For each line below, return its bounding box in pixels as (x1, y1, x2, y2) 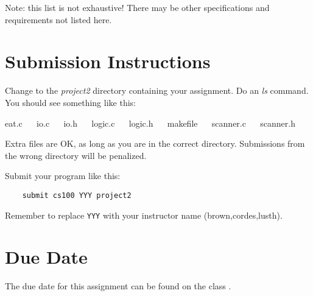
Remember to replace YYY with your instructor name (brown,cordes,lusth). (5, 208, 283, 221)
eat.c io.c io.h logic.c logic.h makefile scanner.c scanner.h (5, 116, 295, 129)
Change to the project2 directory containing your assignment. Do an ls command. (5, 84, 309, 97)
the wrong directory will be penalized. (5, 149, 147, 161)
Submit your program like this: (5, 169, 121, 182)
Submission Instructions (5, 49, 211, 74)
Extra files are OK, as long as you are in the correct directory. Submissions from (5, 137, 305, 150)
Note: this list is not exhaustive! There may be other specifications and (5, 1, 270, 13)
